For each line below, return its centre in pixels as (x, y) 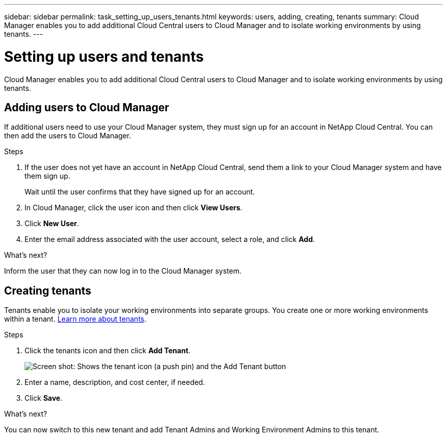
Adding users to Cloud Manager (87, 107)
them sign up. (47, 176)
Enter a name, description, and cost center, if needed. (115, 382)
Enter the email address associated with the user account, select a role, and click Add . (170, 239)
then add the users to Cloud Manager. (68, 136)
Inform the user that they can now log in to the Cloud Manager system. (123, 271)
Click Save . (44, 398)
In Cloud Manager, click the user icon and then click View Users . (133, 208)
